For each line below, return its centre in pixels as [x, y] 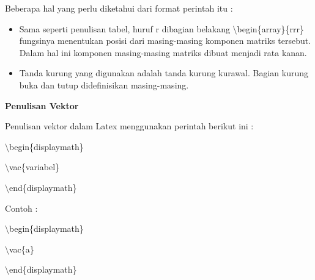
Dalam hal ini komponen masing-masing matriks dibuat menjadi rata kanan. [163, 52]
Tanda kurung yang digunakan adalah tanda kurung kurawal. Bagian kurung [164, 73]
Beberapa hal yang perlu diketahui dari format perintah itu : [119, 8]
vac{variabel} [35, 167]
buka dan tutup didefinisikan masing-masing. [104, 84]
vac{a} [22, 249]
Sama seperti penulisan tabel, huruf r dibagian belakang [124, 28]
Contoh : [21, 208]
